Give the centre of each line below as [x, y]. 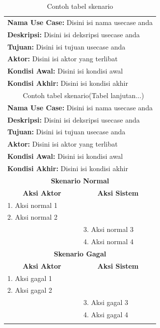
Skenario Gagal [80, 253]
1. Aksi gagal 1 [30, 278]
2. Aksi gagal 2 [30, 290]
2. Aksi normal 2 [33, 217]
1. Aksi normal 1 [33, 205]
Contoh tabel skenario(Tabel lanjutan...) [83, 95]
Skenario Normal [80, 180]
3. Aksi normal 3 [108, 229]
